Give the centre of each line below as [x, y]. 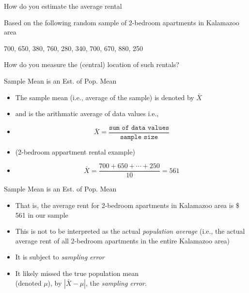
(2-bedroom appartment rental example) [75, 151]
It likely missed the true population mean [77, 273]
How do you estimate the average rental [63, 6]
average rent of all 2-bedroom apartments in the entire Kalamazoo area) [122, 240]
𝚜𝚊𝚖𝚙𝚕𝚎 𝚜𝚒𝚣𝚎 [139, 137]
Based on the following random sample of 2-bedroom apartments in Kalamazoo [122, 22]
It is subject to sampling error [60, 257]
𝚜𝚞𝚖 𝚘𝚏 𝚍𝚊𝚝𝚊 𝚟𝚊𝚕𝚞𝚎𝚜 [139, 128]
